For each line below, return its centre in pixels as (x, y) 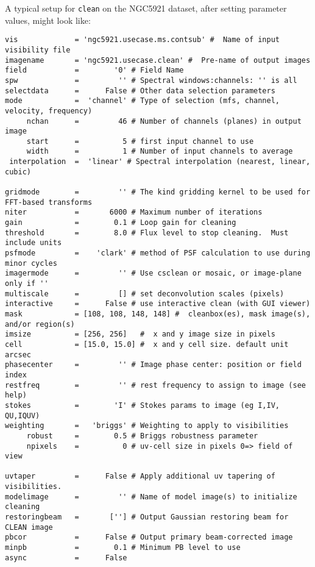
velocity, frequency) (49, 111)
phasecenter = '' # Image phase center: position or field (153, 365)
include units (34, 243)
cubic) (18, 172)
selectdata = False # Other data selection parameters (140, 91)
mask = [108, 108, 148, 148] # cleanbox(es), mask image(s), (158, 314)
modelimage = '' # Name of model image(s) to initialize (151, 497)
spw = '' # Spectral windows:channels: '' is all (151, 80)
